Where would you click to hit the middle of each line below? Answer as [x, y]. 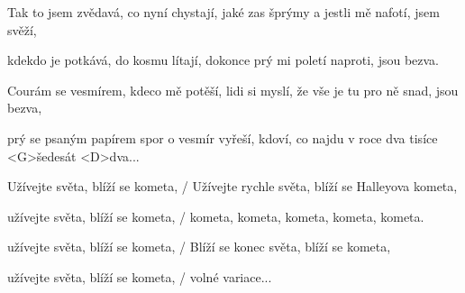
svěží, [22, 29]
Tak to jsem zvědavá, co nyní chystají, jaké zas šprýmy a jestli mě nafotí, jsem [223, 12]
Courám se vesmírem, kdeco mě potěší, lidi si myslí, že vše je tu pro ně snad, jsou [233, 90]
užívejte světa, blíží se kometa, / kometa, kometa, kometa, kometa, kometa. [216, 216]
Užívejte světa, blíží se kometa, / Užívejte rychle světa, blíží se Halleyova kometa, [232, 186]
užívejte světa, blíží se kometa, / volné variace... [140, 276]
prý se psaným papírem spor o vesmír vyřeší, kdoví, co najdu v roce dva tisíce [223, 137]
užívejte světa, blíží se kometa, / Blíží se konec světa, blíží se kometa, [199, 247]
